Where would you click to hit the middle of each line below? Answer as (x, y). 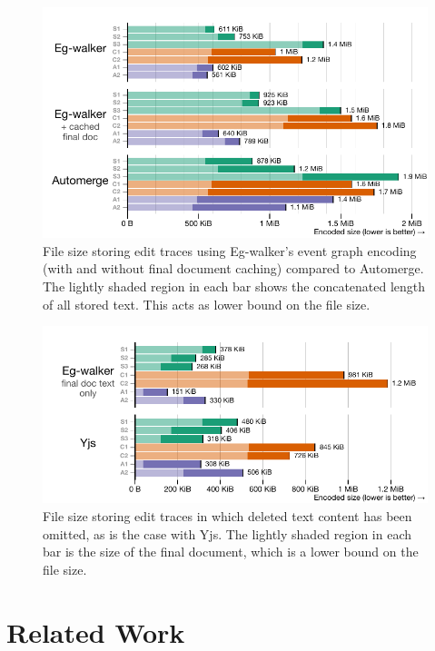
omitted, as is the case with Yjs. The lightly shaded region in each (227, 533)
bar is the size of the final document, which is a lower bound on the (231, 552)
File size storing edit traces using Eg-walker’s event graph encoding (230, 250)
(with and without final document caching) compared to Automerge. (233, 268)
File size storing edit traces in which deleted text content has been (227, 516)
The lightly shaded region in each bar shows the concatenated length (234, 286)
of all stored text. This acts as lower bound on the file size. (207, 304)
